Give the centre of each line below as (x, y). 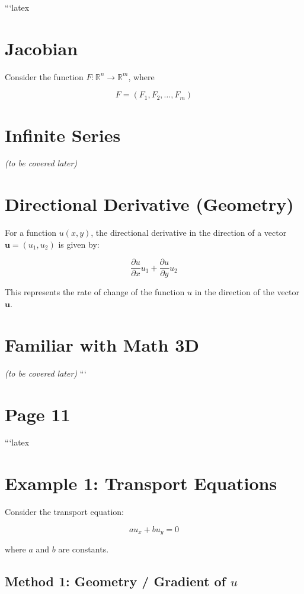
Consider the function (44, 76)
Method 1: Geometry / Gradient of (115, 581)
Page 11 (38, 414)
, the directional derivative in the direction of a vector (189, 233)
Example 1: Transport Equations (141, 483)
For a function (31, 233)
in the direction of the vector (247, 292)
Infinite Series (63, 135)
